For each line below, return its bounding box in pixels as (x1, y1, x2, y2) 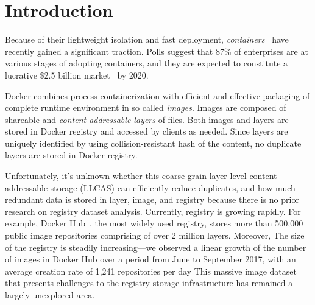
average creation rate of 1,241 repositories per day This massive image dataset (5, 264, 297, 277)
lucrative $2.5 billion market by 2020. (5, 68, 149, 81)
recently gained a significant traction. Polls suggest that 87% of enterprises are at (5, 44, 308, 57)
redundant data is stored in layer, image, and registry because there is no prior (5, 193, 299, 206)
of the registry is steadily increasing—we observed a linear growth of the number (5, 240, 306, 253)
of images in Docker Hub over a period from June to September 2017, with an (5, 253, 296, 265)
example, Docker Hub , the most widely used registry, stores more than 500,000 (5, 217, 303, 230)
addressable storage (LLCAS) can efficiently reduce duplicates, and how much (5, 181, 296, 194)
